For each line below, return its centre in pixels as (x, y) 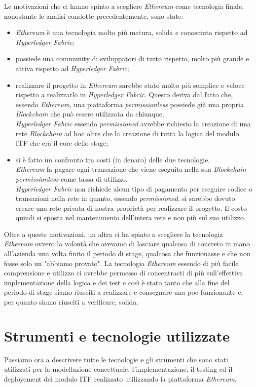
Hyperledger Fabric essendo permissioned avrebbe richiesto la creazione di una (133, 123)
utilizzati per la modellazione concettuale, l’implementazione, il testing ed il (118, 369)
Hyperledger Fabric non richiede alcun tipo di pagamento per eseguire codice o (134, 188)
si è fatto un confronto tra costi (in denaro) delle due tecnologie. (113, 159)
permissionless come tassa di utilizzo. (72, 178)
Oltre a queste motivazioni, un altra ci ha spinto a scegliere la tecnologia (114, 234)
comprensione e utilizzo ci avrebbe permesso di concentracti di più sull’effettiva (124, 273)
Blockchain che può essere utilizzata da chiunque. (90, 114)
